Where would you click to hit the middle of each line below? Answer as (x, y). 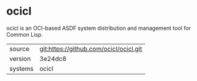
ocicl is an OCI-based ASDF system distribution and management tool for (99, 28)
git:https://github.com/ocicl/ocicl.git (91, 49)
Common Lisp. (25, 34)
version (20, 58)
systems (21, 68)
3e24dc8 (53, 58)
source (19, 49)
